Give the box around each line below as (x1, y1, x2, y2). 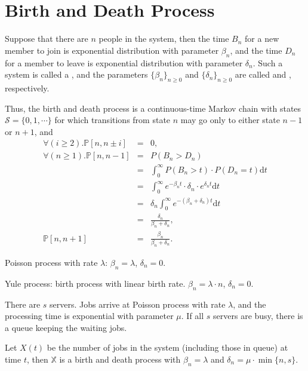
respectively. (5, 81, 50, 94)
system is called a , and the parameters (5, 68, 148, 81)
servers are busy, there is (213, 309, 303, 322)
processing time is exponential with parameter (5, 309, 174, 322)
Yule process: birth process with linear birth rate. (5, 277, 186, 289)
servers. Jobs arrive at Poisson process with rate (50, 298, 226, 310)
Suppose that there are (5, 32, 88, 45)
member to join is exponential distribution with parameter (5, 44, 219, 56)
